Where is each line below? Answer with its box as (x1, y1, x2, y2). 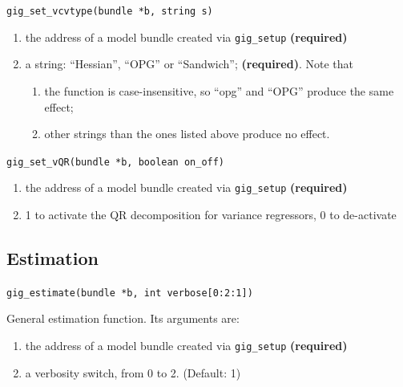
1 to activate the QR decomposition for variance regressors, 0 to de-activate (25, 206, 397, 222)
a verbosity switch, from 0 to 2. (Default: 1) (25, 364, 241, 381)
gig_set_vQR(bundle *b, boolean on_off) (6, 156, 225, 168)
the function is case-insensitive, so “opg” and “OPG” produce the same (44, 82, 394, 99)
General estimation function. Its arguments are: (6, 310, 240, 327)
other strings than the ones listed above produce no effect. (44, 125, 330, 142)
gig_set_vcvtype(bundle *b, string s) (6, 6, 213, 17)
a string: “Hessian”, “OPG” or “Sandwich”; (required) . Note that (25, 55, 353, 72)
